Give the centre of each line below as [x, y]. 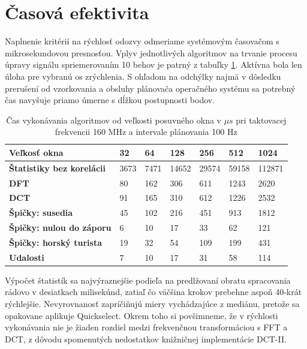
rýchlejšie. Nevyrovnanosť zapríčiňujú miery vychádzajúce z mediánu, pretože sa [152, 304]
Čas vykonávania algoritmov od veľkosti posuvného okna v [114, 120]
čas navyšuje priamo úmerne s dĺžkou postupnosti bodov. [110, 100]
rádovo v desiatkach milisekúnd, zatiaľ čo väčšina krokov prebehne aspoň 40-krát [153, 292]
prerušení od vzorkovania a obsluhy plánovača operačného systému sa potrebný [150, 88]
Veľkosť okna [36, 152]
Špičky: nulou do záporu [60, 228]
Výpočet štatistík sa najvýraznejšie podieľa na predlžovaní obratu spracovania [148, 280]
